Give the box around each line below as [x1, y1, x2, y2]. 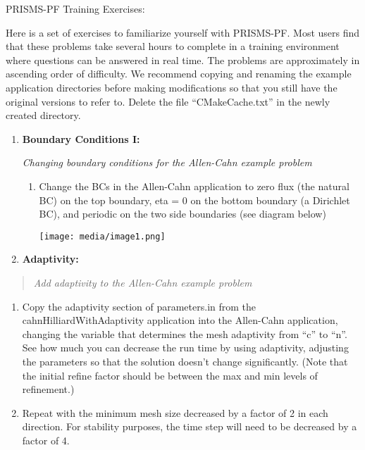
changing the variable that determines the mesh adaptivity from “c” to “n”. [22, 326, 347, 341]
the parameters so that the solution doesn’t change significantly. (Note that [22, 354, 348, 368]
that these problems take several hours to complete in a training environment [6, 39, 340, 54]
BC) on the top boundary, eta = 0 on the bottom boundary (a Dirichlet [39, 192, 350, 207]
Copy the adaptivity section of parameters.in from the [22, 299, 256, 313]
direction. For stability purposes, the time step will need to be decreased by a [22, 419, 357, 434]
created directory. [6, 108, 81, 123]
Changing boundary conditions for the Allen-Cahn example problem [22, 155, 312, 170]
